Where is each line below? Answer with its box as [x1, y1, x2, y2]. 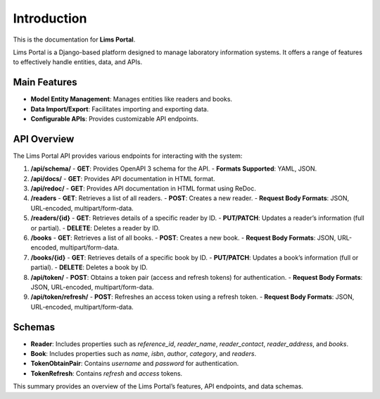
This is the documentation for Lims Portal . [13, 35, 136, 44]
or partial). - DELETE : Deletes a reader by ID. [30, 223, 160, 232]
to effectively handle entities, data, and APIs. [13, 58, 143, 66]
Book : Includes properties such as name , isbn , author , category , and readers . [30, 350, 257, 358]
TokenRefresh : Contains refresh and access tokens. [30, 369, 183, 377]
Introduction [13, 11, 87, 26]
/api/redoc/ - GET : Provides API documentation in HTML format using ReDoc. [30, 184, 256, 193]
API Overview [13, 133, 75, 145]
